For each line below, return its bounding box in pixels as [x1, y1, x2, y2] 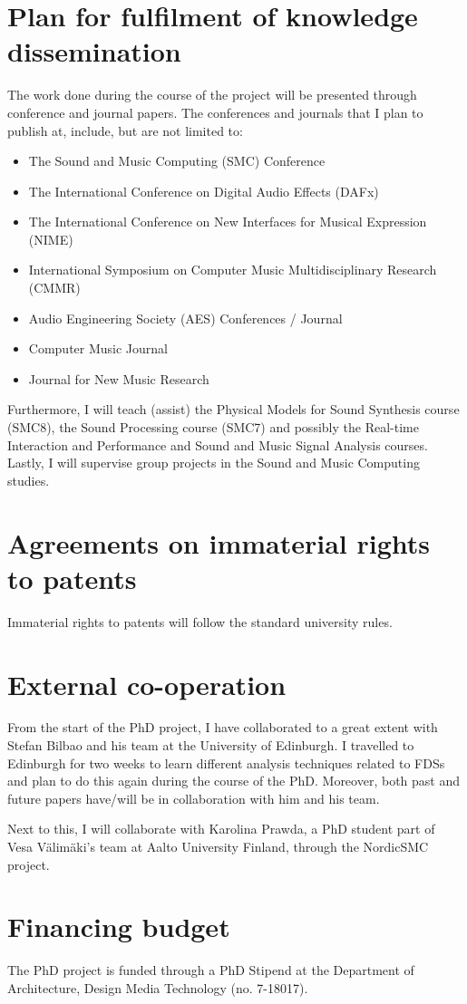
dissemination [7, 33, 181, 70]
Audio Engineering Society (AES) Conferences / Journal [28, 308, 343, 327]
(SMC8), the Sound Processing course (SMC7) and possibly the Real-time [7, 418, 419, 437]
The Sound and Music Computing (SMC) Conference [28, 151, 326, 170]
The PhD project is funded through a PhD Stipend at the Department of [7, 961, 414, 980]
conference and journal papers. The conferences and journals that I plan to [7, 102, 423, 121]
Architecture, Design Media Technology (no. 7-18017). [7, 978, 308, 997]
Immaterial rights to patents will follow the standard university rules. [7, 612, 393, 631]
